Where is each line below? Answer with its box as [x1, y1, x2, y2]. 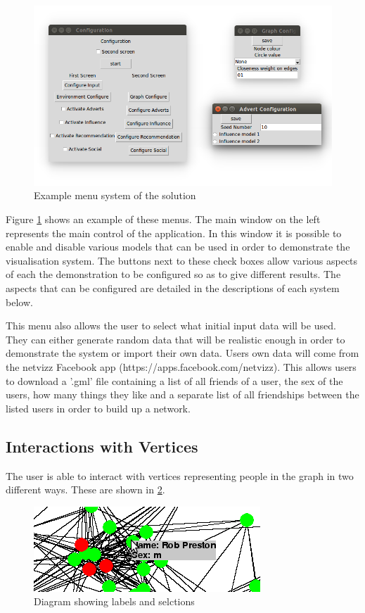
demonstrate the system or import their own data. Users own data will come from [6, 346, 359, 360]
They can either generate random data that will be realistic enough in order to [6, 331, 345, 346]
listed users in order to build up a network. [6, 400, 191, 415]
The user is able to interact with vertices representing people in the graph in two [6, 468, 354, 483]
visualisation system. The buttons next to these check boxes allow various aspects [6, 253, 358, 267]
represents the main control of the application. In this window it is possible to [6, 225, 342, 240]
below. [6, 294, 33, 309]
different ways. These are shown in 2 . [6, 482, 165, 497]
